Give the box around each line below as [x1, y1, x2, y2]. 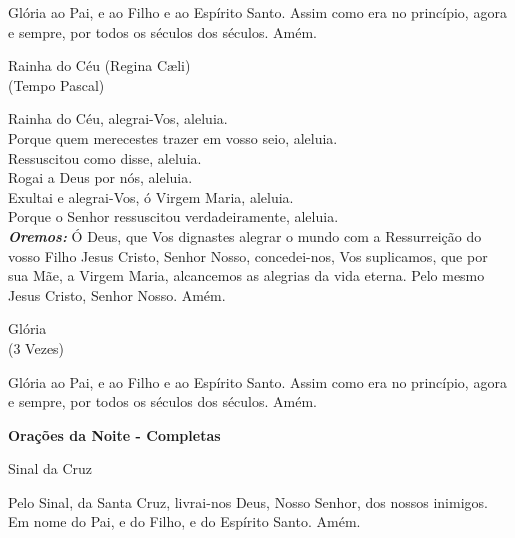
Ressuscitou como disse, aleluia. [8, 147, 202, 168]
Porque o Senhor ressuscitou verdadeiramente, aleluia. [8, 206, 339, 227]
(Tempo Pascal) [8, 74, 105, 95]
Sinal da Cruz [8, 458, 93, 479]
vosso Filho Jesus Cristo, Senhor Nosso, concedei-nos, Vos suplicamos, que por [8, 245, 488, 266]
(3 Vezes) [8, 337, 65, 358]
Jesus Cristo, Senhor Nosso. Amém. [8, 284, 226, 305]
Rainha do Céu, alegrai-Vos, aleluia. [8, 108, 228, 129]
